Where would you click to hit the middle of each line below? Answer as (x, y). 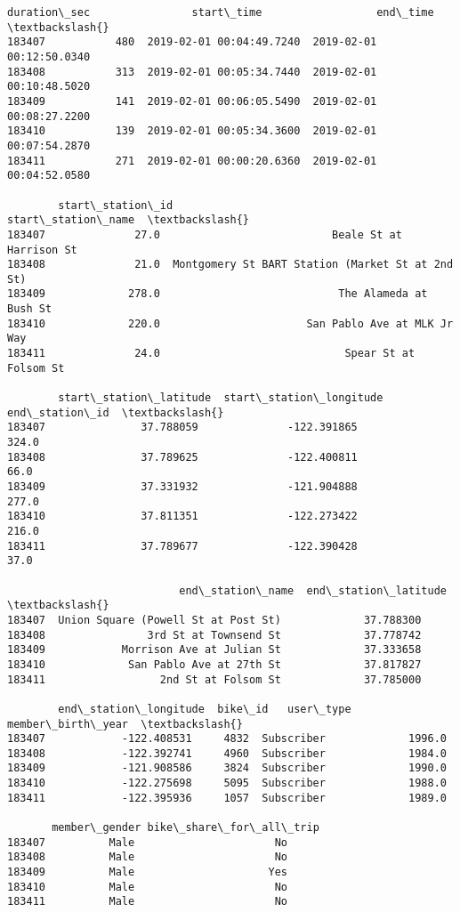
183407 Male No (147, 842)
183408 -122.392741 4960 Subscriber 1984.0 (227, 753)
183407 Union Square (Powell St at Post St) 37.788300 (214, 620)
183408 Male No (147, 857)
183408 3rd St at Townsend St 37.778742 (214, 635)
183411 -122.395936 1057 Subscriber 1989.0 (227, 798)
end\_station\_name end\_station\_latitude (313, 590)
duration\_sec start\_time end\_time (221, 12)
